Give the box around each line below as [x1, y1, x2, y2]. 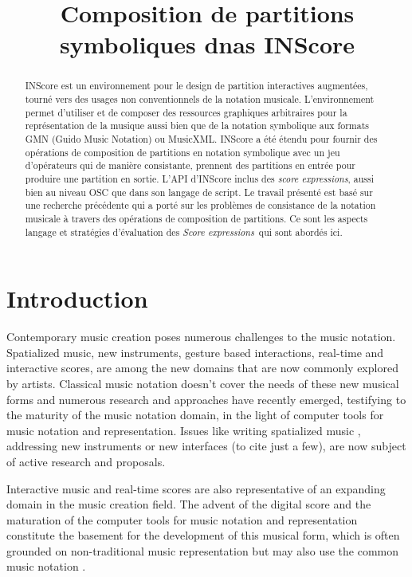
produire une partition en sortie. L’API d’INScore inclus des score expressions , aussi [25, 171, 375, 185]
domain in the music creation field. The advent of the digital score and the [6, 496, 371, 512]
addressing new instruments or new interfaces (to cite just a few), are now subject [6, 438, 406, 454]
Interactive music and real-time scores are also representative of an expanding [6, 480, 386, 497]
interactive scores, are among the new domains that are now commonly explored [6, 359, 398, 376]
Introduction [6, 282, 148, 315]
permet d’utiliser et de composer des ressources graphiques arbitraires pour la [25, 105, 347, 119]
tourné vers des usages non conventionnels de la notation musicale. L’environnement [25, 92, 375, 106]
